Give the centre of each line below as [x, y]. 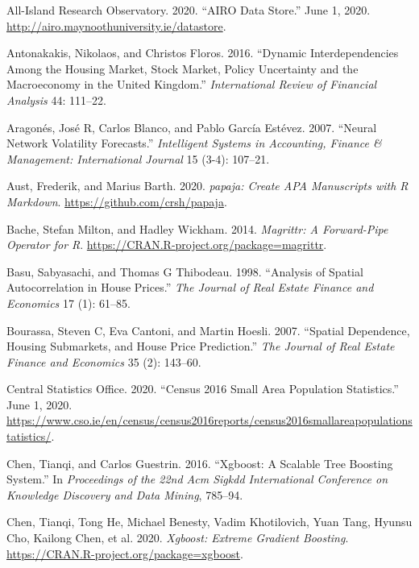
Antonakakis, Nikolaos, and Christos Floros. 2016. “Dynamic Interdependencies [203, 53]
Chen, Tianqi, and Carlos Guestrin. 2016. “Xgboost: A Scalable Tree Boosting [200, 463]
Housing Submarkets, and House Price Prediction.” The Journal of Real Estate [201, 346]
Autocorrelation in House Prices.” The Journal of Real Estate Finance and [190, 287]
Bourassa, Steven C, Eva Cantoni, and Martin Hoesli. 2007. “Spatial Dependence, [208, 330]
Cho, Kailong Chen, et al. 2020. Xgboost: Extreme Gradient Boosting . [178, 538]
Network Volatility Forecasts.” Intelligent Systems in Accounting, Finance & [194, 143]
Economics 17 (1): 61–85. [68, 303]
